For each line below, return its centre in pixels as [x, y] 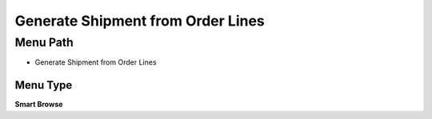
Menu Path [44, 42]
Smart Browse [39, 105]
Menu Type [44, 85]
